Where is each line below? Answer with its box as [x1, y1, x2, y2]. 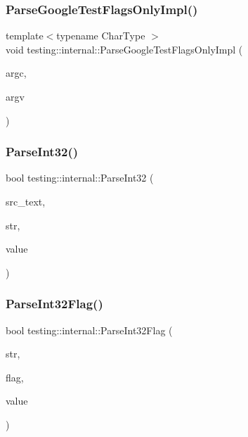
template [6, 28, 44, 43]
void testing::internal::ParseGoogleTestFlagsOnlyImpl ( [6, 42, 243, 56]
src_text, [6, 194, 46, 208]
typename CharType [56, 28, 145, 43]
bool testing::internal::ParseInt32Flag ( [6, 322, 173, 337]
